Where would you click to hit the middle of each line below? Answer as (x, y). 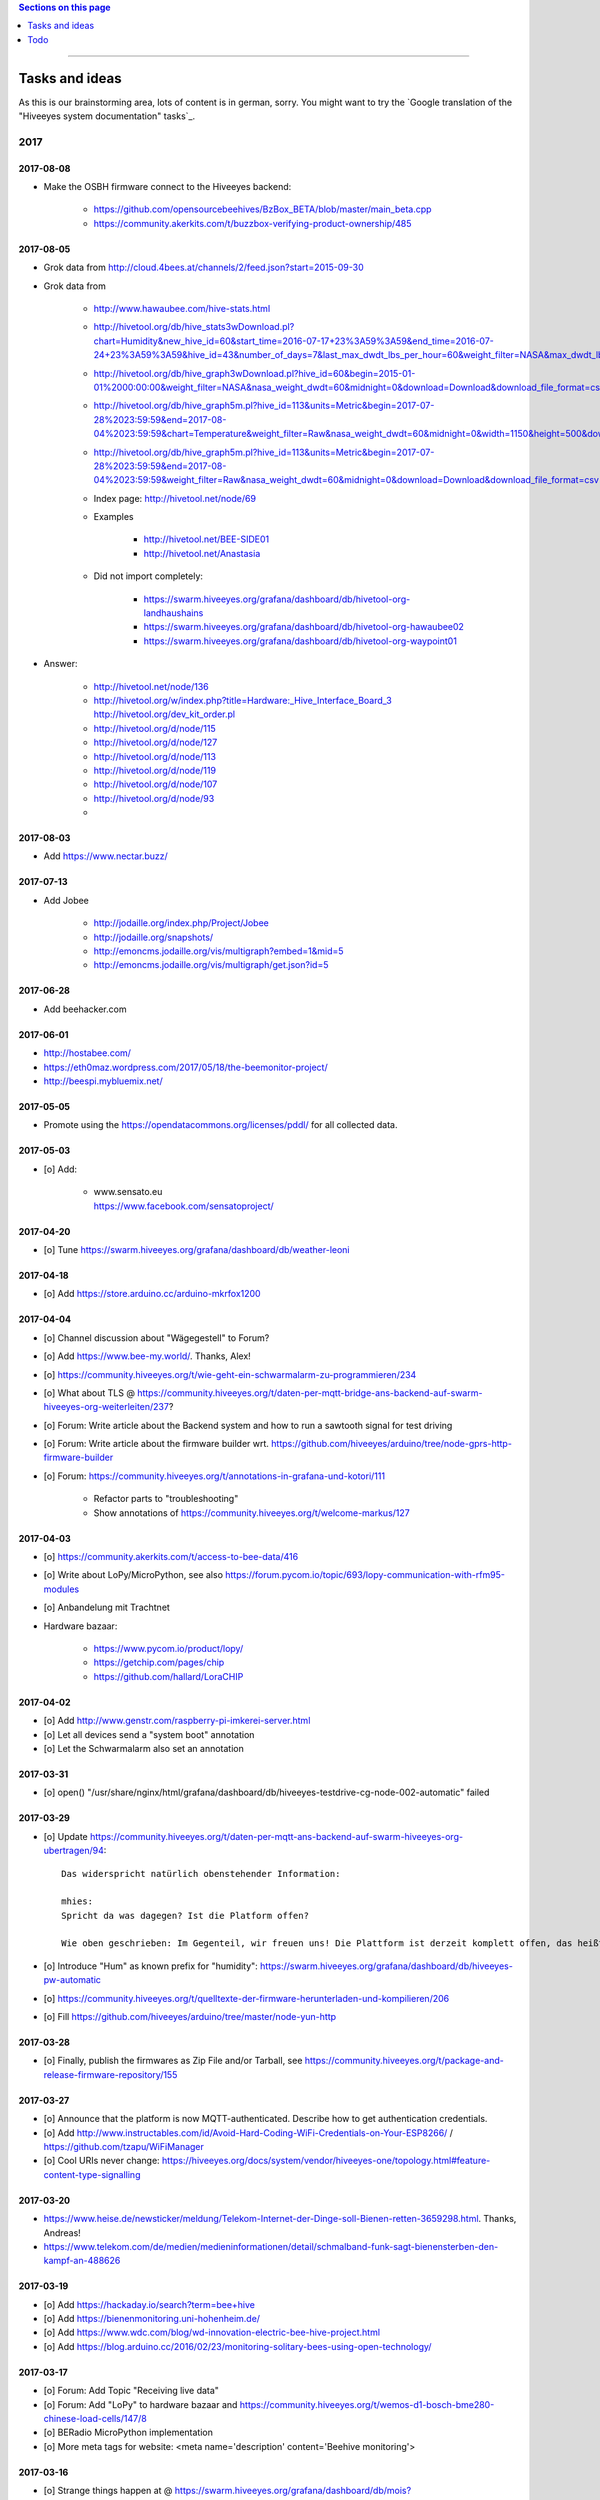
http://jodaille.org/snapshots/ (153, 937)
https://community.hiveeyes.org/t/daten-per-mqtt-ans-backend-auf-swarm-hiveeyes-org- (277, 1836)
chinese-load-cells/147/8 (95, 2419)
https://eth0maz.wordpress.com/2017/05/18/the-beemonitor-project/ (186, 1067)
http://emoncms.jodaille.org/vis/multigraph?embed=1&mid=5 (218, 951)
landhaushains (173, 613)
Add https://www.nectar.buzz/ (106, 856)
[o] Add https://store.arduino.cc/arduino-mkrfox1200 (152, 1294)
